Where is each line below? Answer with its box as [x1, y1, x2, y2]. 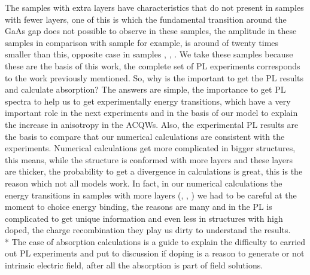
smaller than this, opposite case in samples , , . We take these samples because [5, 48, 293, 60]
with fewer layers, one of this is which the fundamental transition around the [5, 13, 287, 25]
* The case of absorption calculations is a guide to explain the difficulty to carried [5, 235, 306, 247]
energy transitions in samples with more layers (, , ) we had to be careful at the [5, 188, 297, 201]
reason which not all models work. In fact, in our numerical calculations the [5, 176, 282, 189]
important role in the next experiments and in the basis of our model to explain [5, 106, 298, 119]
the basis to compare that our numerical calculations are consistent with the [5, 130, 285, 142]
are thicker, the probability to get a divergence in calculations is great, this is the [5, 165, 303, 178]
